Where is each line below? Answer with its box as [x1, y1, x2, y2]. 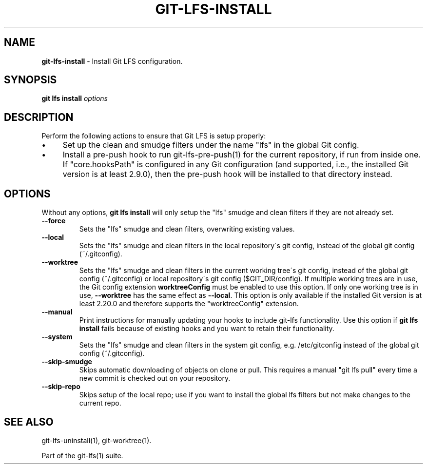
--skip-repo [41, 382, 80, 391]
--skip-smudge [41, 357, 92, 366]
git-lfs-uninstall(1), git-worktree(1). [41, 436, 152, 445]
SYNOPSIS [4, 74, 57, 86]
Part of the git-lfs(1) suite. [41, 451, 123, 460]
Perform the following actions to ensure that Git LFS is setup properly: [41, 132, 266, 140]
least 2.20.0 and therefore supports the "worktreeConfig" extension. [79, 299, 299, 308]
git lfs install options [41, 94, 108, 103]
